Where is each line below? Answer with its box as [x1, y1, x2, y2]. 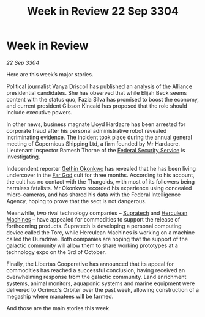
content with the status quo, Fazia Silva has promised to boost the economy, [6, 95, 199, 103]
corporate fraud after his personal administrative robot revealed [6, 127, 167, 134]
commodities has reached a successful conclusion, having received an [6, 266, 185, 274]
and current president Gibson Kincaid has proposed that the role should [6, 102, 187, 110]
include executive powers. [6, 108, 73, 116]
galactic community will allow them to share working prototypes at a [6, 242, 179, 249]
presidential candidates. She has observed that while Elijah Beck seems [6, 89, 187, 96]
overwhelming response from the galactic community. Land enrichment [6, 273, 187, 280]
